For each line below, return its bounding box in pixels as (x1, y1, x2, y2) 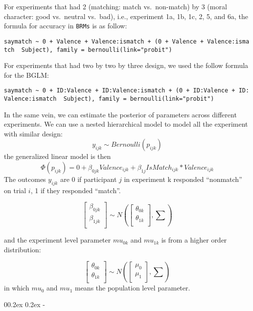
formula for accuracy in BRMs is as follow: (4, 21, 127, 31)
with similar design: (4, 128, 63, 138)
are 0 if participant (60, 174, 117, 184)
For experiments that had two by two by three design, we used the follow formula (4, 60, 249, 70)
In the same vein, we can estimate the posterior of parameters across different (4, 109, 237, 119)
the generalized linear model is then (4, 151, 111, 161)
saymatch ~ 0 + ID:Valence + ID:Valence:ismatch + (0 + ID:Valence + (4, 87, 235, 94)
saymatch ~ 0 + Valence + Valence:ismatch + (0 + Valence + (4, 38, 204, 45)
